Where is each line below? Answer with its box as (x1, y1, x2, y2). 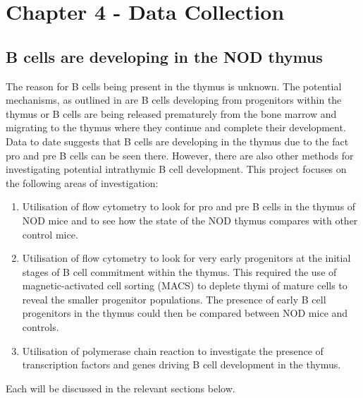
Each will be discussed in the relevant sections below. (6, 380, 235, 395)
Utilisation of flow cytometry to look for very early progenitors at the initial (22, 251, 351, 265)
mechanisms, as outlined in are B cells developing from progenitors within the (6, 92, 342, 107)
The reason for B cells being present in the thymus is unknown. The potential (6, 78, 342, 93)
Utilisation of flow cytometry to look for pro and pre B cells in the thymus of (22, 199, 356, 214)
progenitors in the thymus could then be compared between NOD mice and (22, 306, 348, 320)
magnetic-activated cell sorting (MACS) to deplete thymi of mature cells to (22, 278, 347, 293)
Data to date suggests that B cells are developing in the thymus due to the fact (6, 133, 349, 148)
